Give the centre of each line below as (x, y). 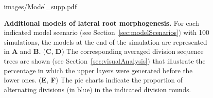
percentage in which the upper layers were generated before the (98, 70)
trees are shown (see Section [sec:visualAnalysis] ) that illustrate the (105, 60)
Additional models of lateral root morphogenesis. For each (102, 23)
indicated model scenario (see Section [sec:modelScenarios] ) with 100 (106, 32)
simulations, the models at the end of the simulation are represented (106, 41)
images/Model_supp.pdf (40, 6)
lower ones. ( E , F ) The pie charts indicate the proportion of (93, 80)
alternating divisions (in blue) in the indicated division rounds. (98, 89)
